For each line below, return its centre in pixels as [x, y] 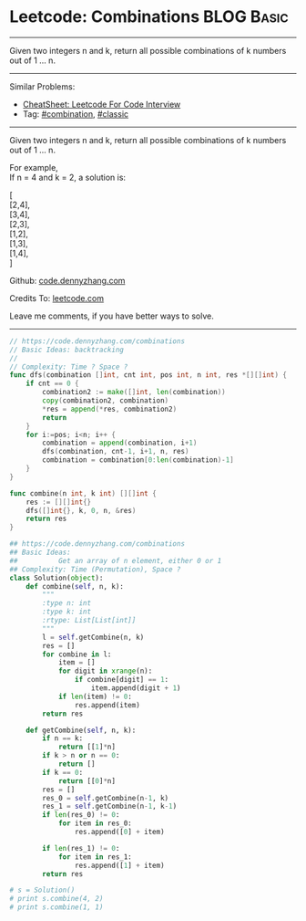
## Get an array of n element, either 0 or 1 [116, 560]
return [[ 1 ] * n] [87, 747]
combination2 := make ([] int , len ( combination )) [134, 392]
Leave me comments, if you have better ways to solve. [112, 316]
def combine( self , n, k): [75, 586]
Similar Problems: [42, 86]
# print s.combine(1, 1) [56, 907]
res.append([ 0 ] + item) [120, 832]
